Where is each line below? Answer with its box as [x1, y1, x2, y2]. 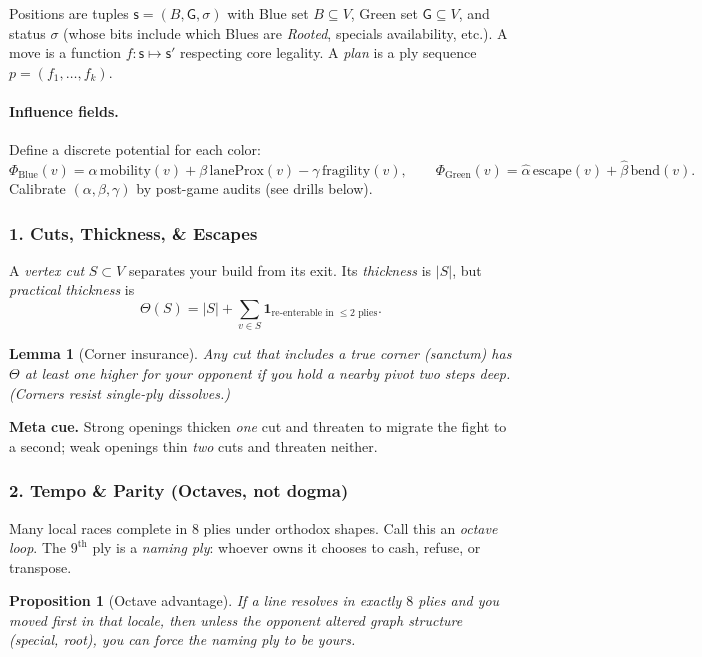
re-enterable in [271, 308, 334, 319]
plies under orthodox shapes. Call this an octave [203, 517, 498, 538]
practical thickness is [9, 279, 135, 300]
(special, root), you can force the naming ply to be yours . [9, 629, 356, 650]
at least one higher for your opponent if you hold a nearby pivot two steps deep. [24, 362, 511, 383]
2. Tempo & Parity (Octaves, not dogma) [9, 478, 349, 503]
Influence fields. [9, 100, 119, 121]
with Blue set [227, 3, 309, 23]
